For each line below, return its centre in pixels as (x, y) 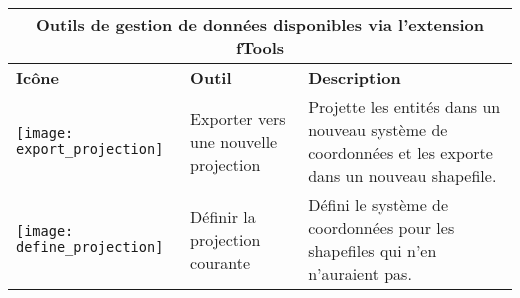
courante (220, 262)
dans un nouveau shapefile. (402, 175)
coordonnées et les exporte (400, 152)
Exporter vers (238, 118)
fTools (260, 47)
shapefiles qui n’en (372, 250)
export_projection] (90, 149)
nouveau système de (378, 129)
